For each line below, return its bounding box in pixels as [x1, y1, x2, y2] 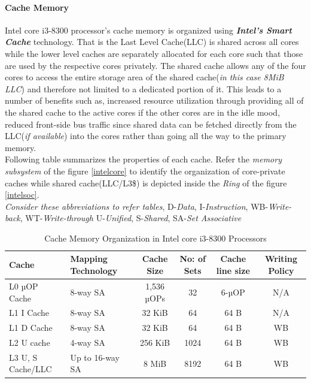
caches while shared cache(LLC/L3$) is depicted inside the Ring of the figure [5, 176, 287, 189]
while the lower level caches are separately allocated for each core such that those [5, 47, 303, 59]
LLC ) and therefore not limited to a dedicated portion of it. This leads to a [5, 82, 282, 95]
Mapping [70, 252, 108, 265]
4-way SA [70, 336, 105, 349]
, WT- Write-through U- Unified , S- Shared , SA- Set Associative [20, 212, 242, 224]
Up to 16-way [70, 351, 120, 363]
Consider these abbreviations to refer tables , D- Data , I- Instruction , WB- [5, 200, 269, 212]
